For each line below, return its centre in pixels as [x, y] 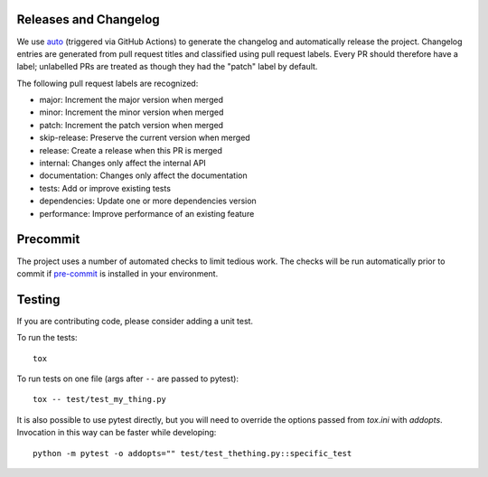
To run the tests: [47, 338]
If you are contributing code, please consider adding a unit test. [135, 321]
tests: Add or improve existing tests [105, 188]
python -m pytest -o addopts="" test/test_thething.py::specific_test [192, 453]
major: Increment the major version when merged [131, 100]
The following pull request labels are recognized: [108, 83]
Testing [38, 299]
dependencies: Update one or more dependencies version [148, 201]
